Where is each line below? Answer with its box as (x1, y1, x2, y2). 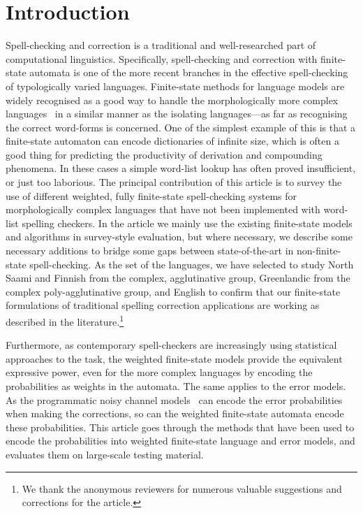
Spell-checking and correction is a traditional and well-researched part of (6, 38, 316, 52)
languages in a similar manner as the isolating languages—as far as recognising (6, 106, 348, 121)
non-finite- (297, 243, 341, 258)
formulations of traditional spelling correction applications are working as (6, 298, 320, 312)
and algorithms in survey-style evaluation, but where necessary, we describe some (6, 229, 353, 244)
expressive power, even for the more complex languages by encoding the (6, 365, 313, 380)
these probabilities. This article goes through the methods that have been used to (6, 419, 355, 434)
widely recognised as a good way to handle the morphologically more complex (6, 92, 339, 107)
